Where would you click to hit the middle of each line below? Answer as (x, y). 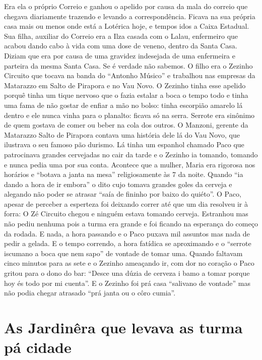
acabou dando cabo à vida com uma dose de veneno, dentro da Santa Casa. (121, 46)
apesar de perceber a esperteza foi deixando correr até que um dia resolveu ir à (126, 203)
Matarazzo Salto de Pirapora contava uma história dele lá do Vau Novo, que (122, 134)
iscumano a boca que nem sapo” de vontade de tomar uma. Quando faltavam (123, 253)
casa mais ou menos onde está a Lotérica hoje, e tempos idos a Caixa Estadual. (127, 26)
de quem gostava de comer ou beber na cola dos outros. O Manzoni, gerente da (126, 125)
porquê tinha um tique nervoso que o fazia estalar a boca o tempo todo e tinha (126, 95)
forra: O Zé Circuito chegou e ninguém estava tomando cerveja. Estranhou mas (126, 214)
